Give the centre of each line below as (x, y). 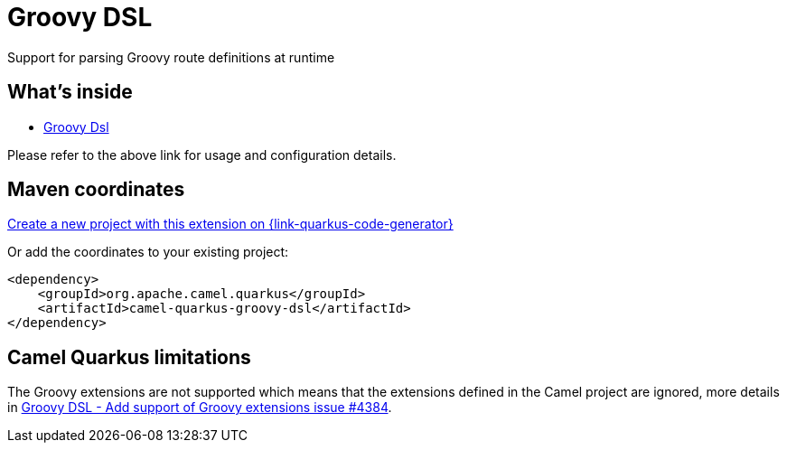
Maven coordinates (96, 190)
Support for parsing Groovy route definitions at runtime (171, 57)
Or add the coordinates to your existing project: (148, 252)
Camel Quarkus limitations (129, 357)
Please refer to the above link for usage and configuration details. (202, 155)
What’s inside (70, 92)
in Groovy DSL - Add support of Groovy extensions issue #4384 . (200, 408)
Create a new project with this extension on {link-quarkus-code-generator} (230, 224)
